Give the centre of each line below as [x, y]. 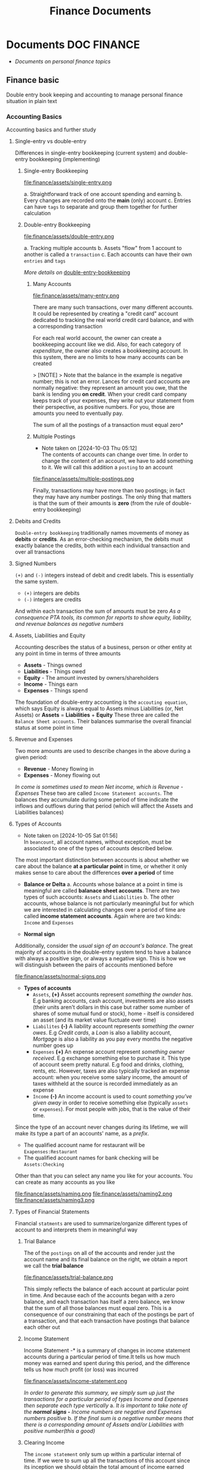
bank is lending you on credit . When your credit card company [110, 394]
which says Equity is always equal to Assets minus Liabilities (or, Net [99, 709]
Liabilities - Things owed [55, 671]
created [42, 363]
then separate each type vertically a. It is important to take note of [106, 1406]
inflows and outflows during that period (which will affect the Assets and [104, 806]
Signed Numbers [36, 564]
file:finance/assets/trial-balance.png [68, 1278]
